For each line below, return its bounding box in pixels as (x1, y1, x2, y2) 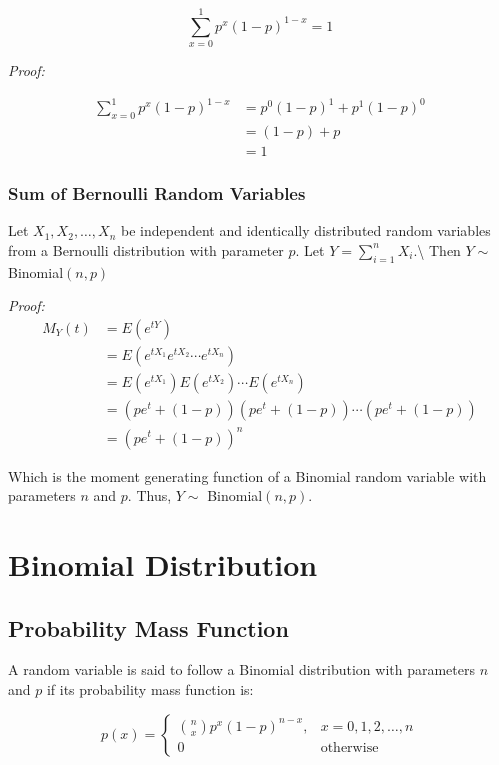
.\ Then (413, 239, 461, 260)
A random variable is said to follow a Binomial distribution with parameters (8, 659, 475, 680)
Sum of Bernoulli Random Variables (8, 181, 306, 206)
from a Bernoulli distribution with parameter (8, 239, 284, 260)
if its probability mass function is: (46, 678, 254, 699)
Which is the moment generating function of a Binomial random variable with (8, 465, 487, 486)
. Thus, (127, 485, 172, 506)
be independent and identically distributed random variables (120, 220, 491, 241)
